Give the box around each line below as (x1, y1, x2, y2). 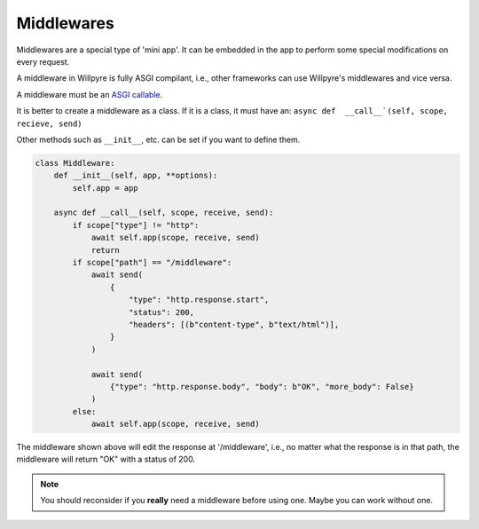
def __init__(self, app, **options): (53, 170, 218, 181)
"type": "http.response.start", (129, 295, 270, 305)
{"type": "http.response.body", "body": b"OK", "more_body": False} (109, 382, 414, 391)
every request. (16, 56, 70, 67)
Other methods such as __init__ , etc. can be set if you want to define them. (16, 134, 301, 145)
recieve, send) (16, 118, 83, 129)
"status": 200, (129, 307, 195, 317)
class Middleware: (35, 158, 115, 168)
